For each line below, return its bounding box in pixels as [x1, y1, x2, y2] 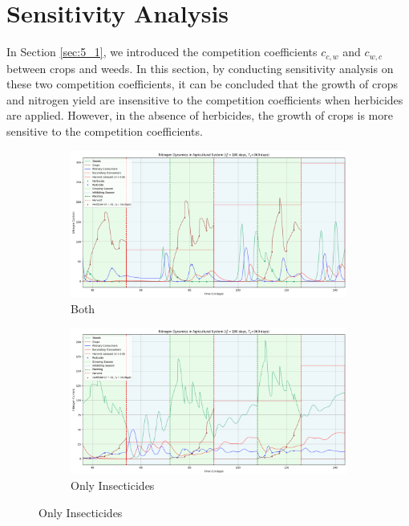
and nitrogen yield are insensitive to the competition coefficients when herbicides [6, 91, 403, 108]
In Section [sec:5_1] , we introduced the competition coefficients [6, 43, 318, 60]
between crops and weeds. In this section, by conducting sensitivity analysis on [6, 59, 394, 76]
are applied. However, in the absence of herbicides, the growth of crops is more [6, 107, 393, 124]
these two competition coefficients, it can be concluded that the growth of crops [6, 75, 398, 92]
